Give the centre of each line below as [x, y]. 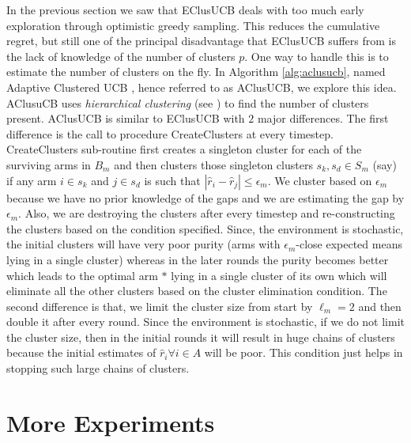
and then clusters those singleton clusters [213, 164]
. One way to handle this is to [317, 56]
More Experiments [111, 422]
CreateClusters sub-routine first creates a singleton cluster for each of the [184, 149]
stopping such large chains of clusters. [98, 368]
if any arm [32, 180]
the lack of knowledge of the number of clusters [121, 56]
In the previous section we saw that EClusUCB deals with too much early [185, 9]
